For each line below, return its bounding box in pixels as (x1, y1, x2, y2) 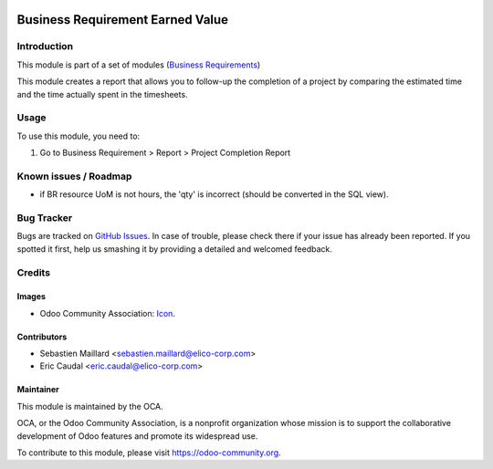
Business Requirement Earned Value (16, 12, 228, 27)
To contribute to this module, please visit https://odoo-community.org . (16, 447, 282, 458)
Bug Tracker (16, 211, 73, 224)
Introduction (16, 40, 73, 53)
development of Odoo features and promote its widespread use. (16, 430, 258, 442)
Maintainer (16, 384, 59, 395)
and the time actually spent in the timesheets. (16, 89, 188, 99)
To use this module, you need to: (16, 130, 141, 141)
